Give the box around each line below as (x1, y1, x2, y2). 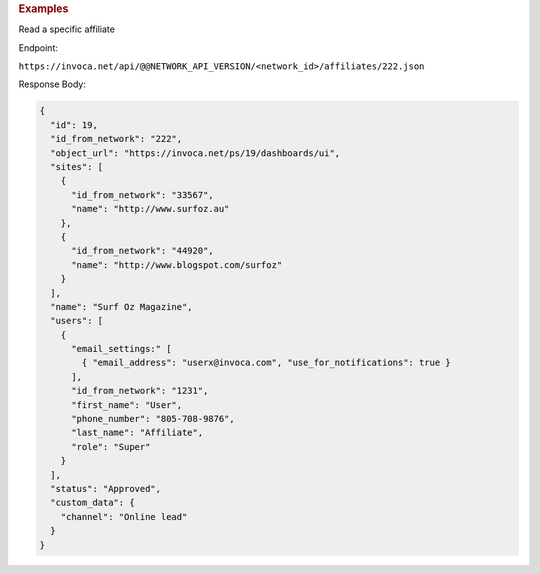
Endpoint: (18, 41, 59, 54)
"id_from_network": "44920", (71, 245, 214, 257)
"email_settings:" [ (71, 343, 172, 355)
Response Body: (18, 78, 87, 90)
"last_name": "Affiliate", (71, 427, 204, 439)
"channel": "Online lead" (60, 511, 188, 522)
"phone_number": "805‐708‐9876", (71, 413, 235, 425)
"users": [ (50, 315, 104, 327)
